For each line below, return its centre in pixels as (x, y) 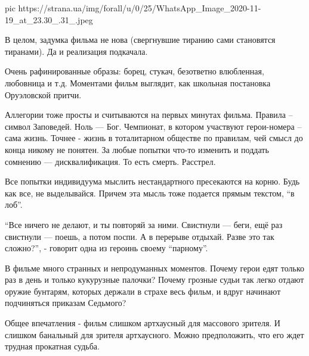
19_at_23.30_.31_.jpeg (49, 19)
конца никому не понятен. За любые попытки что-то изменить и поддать (137, 149)
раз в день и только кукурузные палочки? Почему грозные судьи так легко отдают (154, 280)
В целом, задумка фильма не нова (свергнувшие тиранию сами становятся (140, 40)
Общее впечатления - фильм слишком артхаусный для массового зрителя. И (143, 323)
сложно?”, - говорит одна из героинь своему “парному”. (106, 248)
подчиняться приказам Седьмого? (66, 303)
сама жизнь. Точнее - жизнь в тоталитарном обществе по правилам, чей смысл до (154, 138)
